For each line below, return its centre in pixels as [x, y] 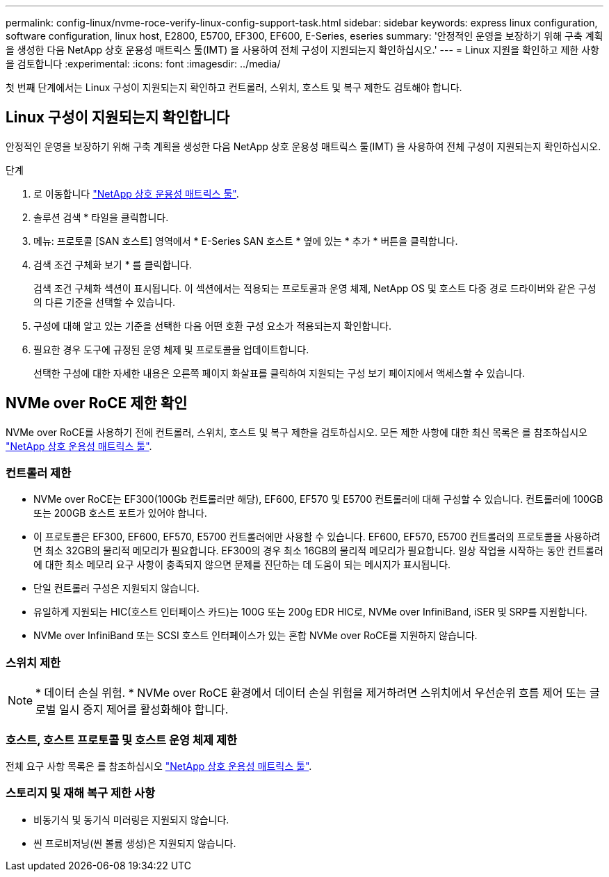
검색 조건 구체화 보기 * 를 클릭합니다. [113, 264]
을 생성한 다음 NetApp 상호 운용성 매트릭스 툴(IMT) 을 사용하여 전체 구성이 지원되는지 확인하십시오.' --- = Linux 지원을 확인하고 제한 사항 [302, 50]
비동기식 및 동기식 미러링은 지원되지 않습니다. [131, 819]
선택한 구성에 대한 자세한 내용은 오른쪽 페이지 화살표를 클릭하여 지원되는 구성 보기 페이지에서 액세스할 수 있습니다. [279, 373]
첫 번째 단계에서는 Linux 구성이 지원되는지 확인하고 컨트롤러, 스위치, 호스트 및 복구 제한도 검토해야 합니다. [234, 87]
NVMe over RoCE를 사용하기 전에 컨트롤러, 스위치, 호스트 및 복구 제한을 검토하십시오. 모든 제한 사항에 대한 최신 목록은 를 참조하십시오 [297, 432]
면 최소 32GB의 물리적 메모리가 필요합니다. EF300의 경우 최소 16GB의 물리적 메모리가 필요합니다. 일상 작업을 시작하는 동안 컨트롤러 [318, 551]
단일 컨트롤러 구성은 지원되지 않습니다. [116, 588]
